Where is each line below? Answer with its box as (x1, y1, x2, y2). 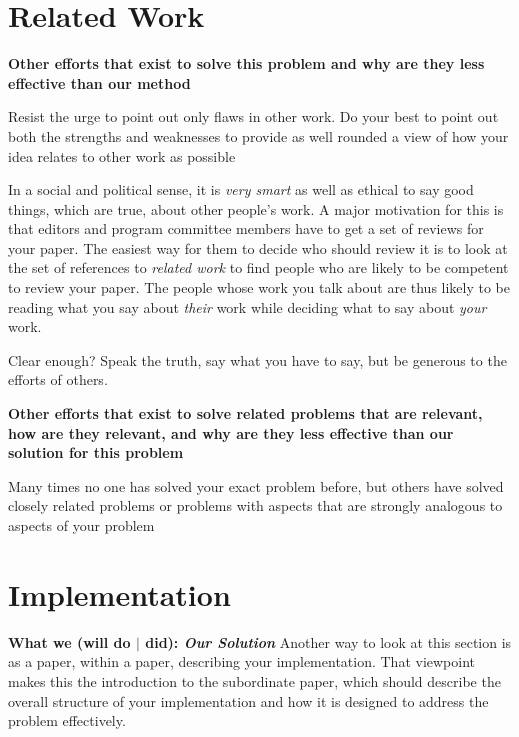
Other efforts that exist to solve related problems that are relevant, (8, 403, 483, 424)
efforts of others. (8, 369, 108, 390)
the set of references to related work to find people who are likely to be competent (8, 257, 509, 278)
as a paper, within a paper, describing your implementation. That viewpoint (8, 651, 476, 672)
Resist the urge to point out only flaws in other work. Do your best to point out (8, 106, 499, 127)
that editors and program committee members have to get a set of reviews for (8, 218, 484, 239)
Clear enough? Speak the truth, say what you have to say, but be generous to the (8, 349, 507, 370)
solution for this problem (8, 442, 184, 463)
